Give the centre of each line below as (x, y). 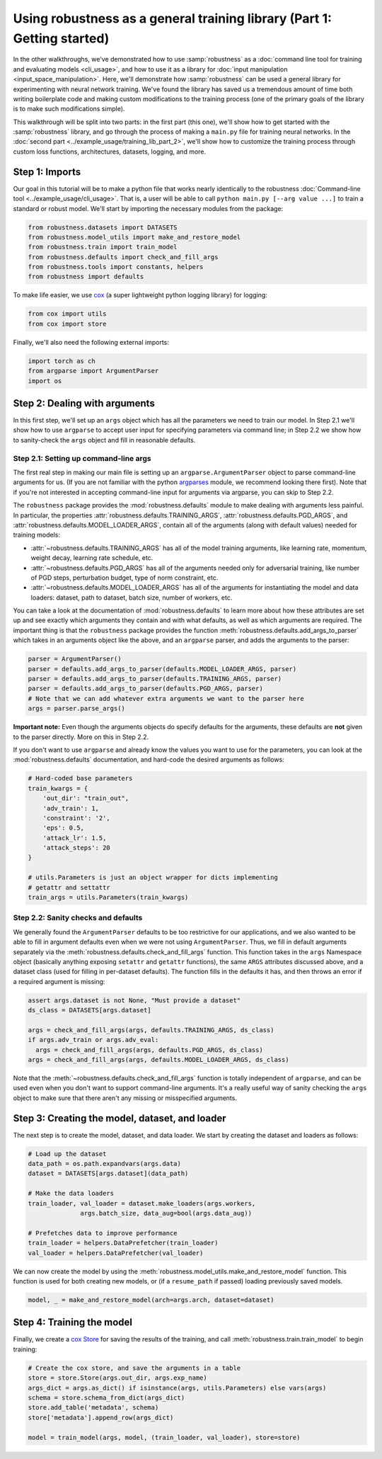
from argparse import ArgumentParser (93, 371)
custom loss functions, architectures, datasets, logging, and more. (110, 151)
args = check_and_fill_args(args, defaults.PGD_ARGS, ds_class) (149, 1050)
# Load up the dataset (67, 1154)
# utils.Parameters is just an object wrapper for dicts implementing (153, 877)
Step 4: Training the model (73, 1323)
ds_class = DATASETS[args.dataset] (89, 1010)
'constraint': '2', (77, 818)
